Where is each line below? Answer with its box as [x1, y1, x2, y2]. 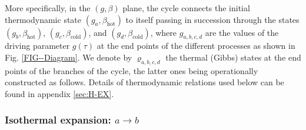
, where [150, 26, 177, 38]
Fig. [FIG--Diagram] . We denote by [5, 51, 132, 63]
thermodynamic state [5, 13, 82, 25]
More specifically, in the [5, 2, 91, 14]
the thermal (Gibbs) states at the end [165, 51, 301, 63]
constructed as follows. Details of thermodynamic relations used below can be [5, 76, 284, 88]
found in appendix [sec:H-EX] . [5, 87, 114, 99]
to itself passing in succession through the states [125, 13, 300, 25]
